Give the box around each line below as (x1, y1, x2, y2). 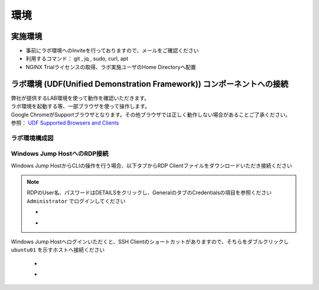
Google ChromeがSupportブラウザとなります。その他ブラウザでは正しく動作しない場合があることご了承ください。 (11, 111, 291, 118)
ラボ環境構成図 (11, 133, 54, 142)
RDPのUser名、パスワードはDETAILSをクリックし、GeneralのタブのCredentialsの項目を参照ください (27, 189, 272, 196)
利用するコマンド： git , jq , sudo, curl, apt (25, 55, 129, 62)
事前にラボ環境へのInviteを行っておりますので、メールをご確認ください (25, 47, 199, 54)
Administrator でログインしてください (27, 197, 126, 204)
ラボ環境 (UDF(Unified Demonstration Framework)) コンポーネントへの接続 (11, 79, 289, 89)
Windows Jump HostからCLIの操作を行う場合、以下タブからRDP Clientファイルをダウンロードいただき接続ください (11, 162, 292, 169)
